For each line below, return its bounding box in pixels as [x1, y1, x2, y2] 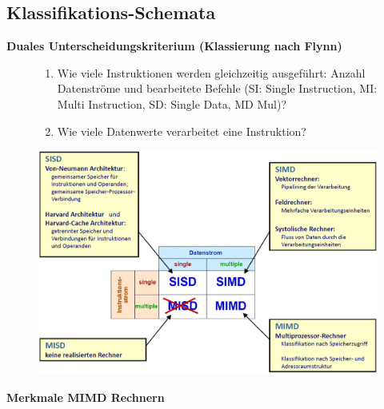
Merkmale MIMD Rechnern [6, 388, 165, 405]
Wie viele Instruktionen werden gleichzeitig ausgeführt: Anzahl [57, 64, 366, 81]
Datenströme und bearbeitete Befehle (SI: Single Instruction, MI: [57, 80, 378, 97]
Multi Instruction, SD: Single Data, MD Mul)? [57, 95, 286, 112]
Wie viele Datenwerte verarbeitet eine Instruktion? [57, 122, 306, 139]
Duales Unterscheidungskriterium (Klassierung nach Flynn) [6, 38, 342, 54]
